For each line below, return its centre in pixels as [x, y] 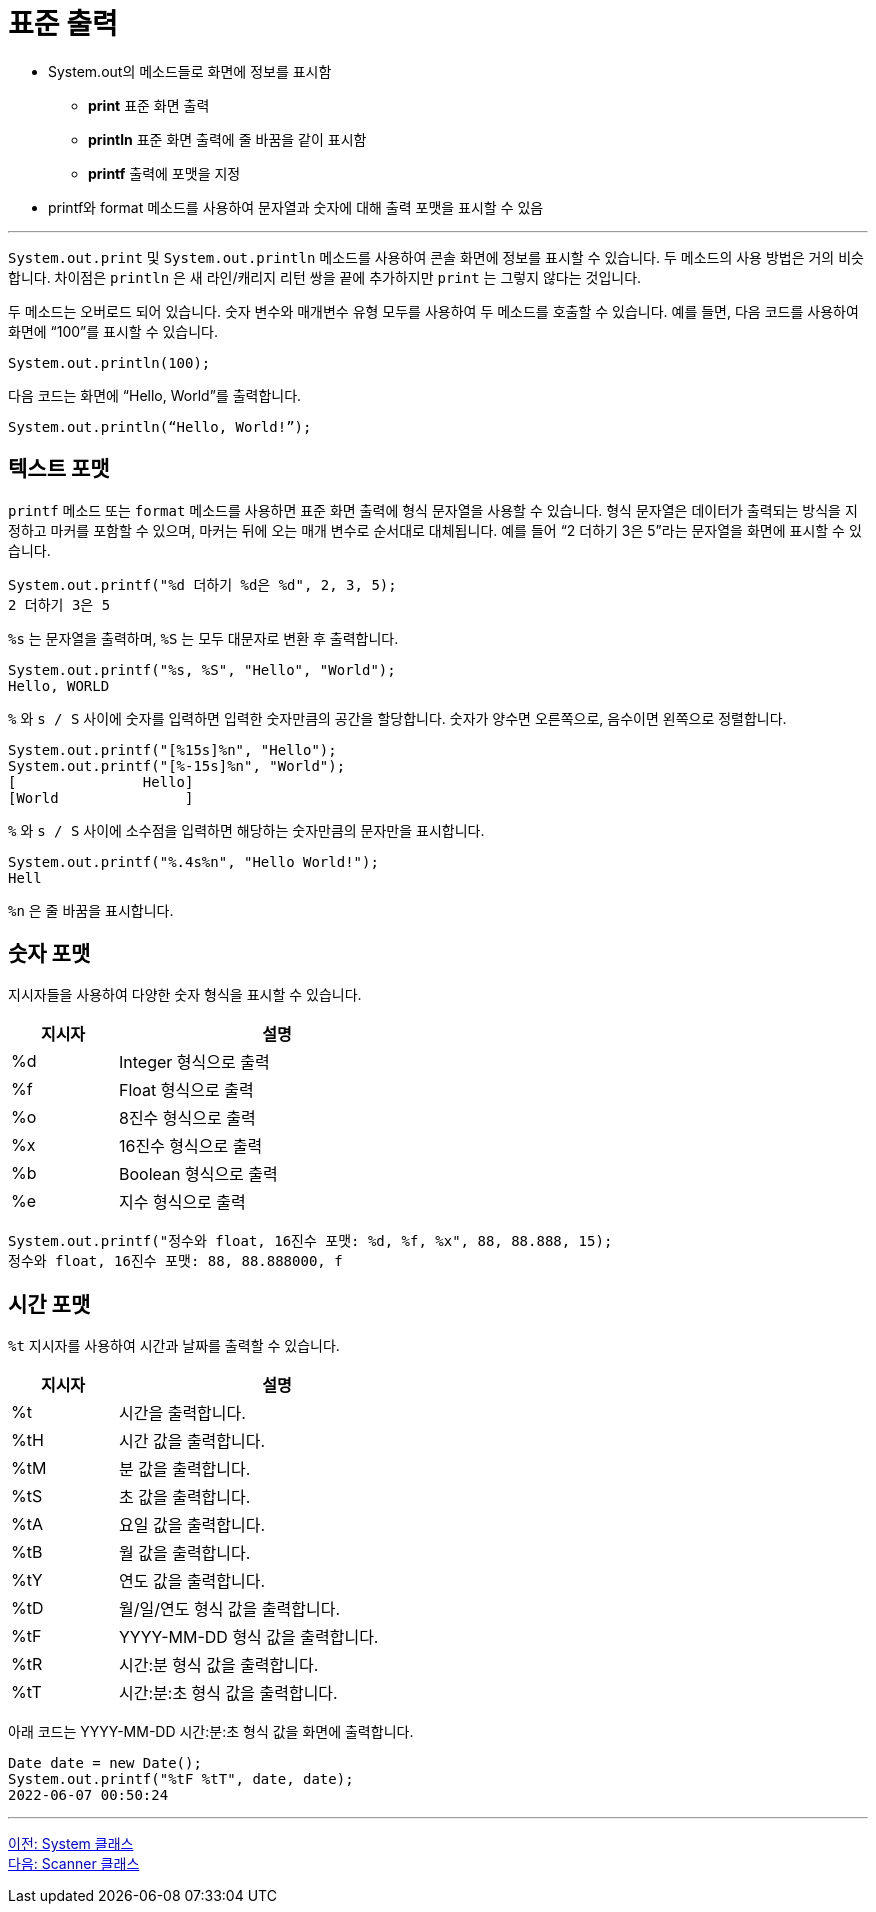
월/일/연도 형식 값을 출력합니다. [230, 1609]
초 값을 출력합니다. [185, 1497]
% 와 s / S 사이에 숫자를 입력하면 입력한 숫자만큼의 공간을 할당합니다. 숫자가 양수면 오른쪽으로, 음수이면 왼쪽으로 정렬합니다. [397, 718]
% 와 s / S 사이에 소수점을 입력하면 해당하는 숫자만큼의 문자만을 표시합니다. [246, 830]
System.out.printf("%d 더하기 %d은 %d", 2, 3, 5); [202, 584]
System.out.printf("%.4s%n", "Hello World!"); [193, 861]
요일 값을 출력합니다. [192, 1525]
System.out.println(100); [109, 362]
